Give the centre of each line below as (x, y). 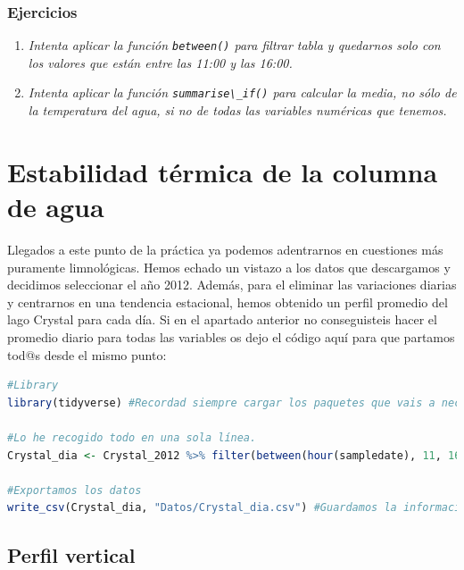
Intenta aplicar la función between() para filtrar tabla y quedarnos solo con (234, 45)
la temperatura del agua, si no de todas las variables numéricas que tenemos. (237, 110)
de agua (56, 207)
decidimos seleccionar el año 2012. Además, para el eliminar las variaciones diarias (232, 285)
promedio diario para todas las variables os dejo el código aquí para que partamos (231, 337)
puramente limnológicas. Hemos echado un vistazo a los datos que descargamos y (229, 267)
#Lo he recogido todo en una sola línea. (132, 437)
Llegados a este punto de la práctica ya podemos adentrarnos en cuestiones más (225, 250)
